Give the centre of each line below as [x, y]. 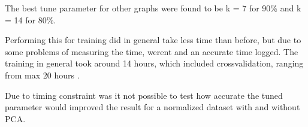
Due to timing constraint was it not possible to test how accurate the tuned [144, 95]
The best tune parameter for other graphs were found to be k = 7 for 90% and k [153, 8]
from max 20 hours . [42, 75]
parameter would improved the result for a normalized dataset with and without [153, 107]
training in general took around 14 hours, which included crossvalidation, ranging [154, 63]
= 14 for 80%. [31, 19]
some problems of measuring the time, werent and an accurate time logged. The [152, 51]
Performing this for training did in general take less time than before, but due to [153, 40]
